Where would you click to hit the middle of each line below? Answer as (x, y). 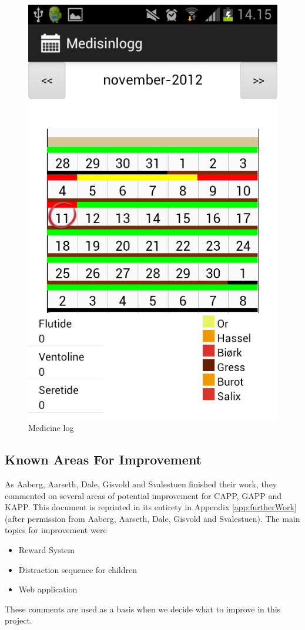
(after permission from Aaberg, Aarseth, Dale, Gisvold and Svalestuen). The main (152, 518)
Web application (48, 589)
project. (19, 620)
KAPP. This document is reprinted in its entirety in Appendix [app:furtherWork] (151, 507)
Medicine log (51, 428)
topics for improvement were (56, 530)
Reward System (46, 550)
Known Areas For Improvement (103, 459)
